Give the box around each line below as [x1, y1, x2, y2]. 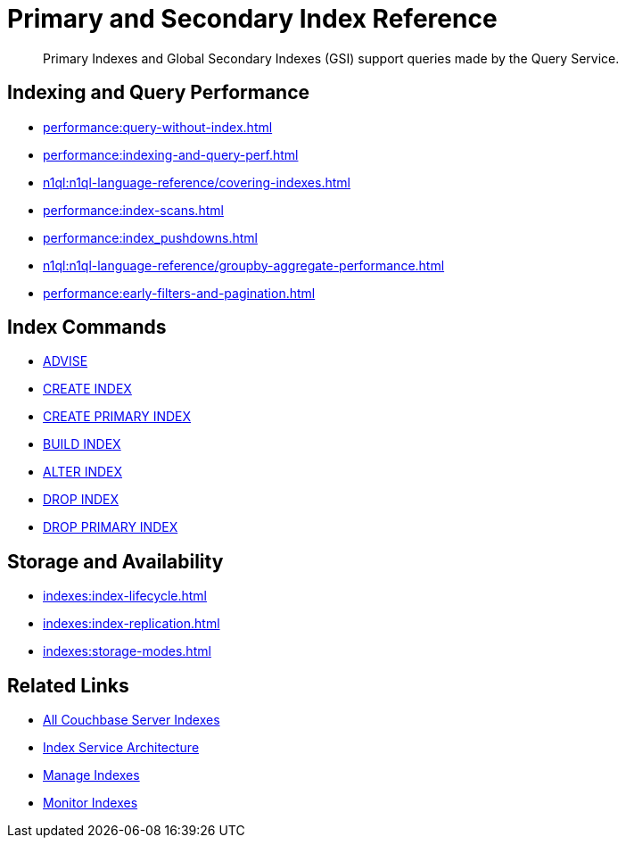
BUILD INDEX [43, 436, 121, 452]
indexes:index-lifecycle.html [43, 588, 207, 604]
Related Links [7, 674, 129, 697]
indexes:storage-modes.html [43, 643, 211, 659]
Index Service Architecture [43, 740, 200, 756]
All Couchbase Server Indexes [43, 712, 220, 728]
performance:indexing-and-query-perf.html [43, 146, 299, 162]
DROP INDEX [43, 492, 119, 508]
